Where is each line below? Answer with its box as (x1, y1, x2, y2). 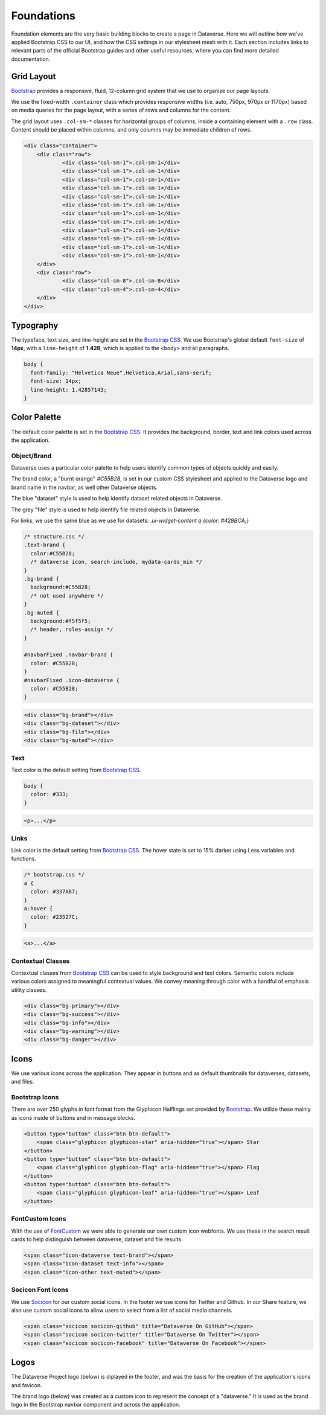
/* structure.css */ (24, 533, 85, 540)
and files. (11, 1078, 34, 1085)
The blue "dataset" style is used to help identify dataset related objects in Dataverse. (11, 495, 223, 502)
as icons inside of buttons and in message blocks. (11, 1114, 136, 1121)
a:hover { (24, 905, 53, 912)
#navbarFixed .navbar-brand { (24, 651, 113, 658)
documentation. (11, 55, 51, 63)
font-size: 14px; (30, 378, 81, 385)
